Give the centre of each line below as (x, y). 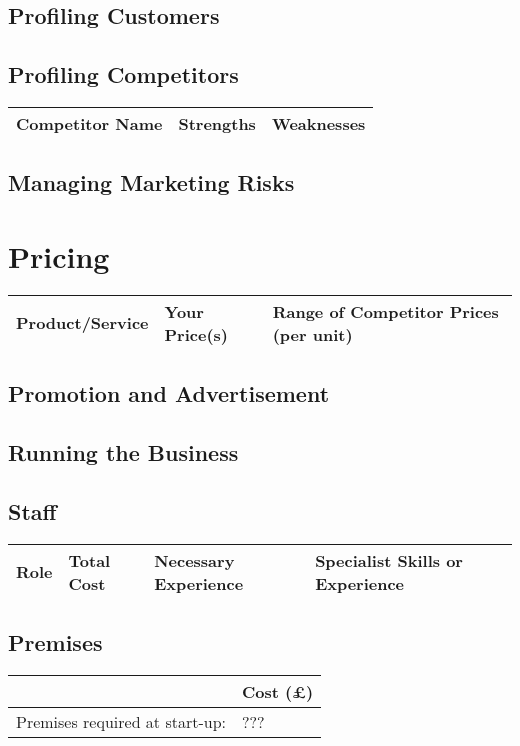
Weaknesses (318, 123)
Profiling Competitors (123, 74)
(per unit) (312, 334)
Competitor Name (89, 123)
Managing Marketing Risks (151, 182)
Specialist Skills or (389, 560)
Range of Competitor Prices (385, 311)
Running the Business (123, 452)
